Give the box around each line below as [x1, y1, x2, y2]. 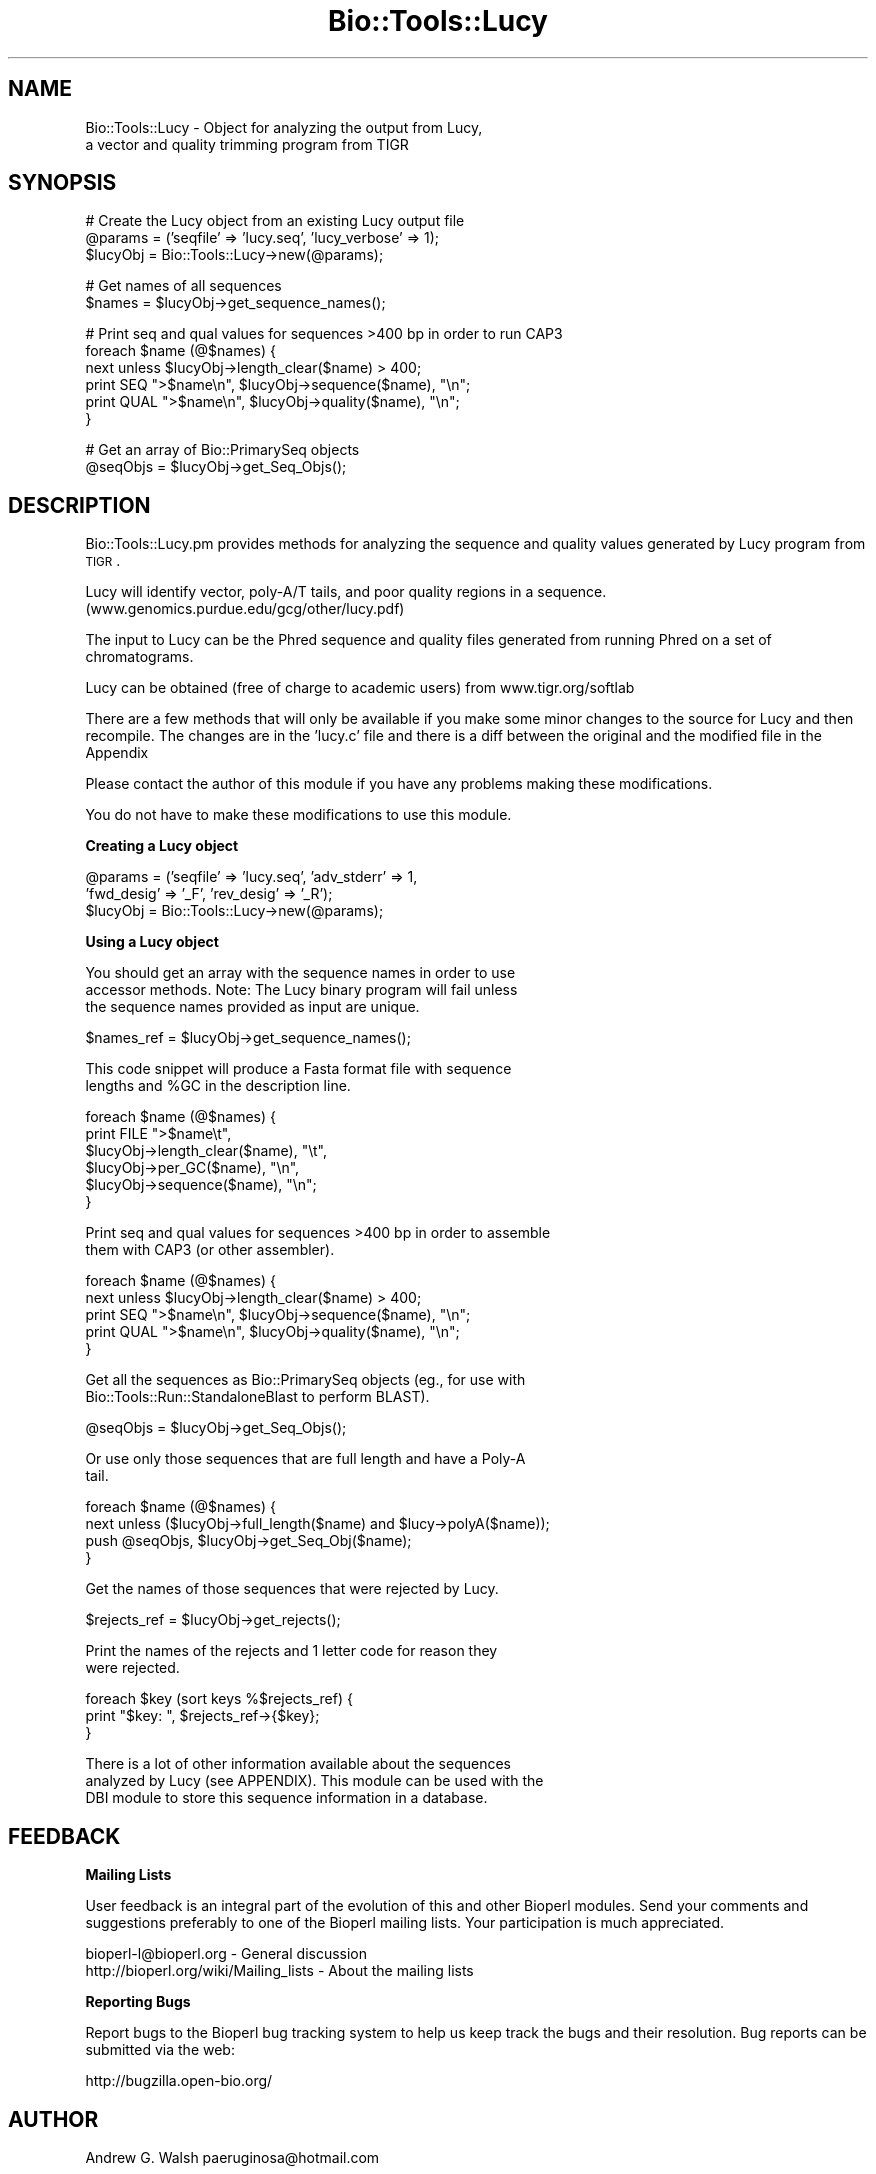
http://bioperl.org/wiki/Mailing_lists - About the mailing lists [85, 1962, 474, 1980]
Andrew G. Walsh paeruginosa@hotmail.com [85, 2148, 380, 2166]
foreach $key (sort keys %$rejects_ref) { [85, 1690, 353, 1708]
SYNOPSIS [8, 170, 117, 196]
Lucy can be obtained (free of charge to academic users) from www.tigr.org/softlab [85, 679, 635, 697]
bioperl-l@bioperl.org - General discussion [85, 1945, 368, 1963]
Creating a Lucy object [85, 837, 239, 855]
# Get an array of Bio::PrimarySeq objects [85, 441, 360, 459]
